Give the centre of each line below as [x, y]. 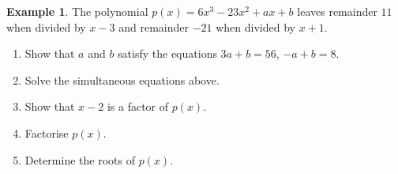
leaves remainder [337, 11]
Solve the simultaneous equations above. [122, 79]
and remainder [154, 26]
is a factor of [138, 106]
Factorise [47, 132]
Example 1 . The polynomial [77, 11]
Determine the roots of [80, 159]
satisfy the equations [167, 53]
